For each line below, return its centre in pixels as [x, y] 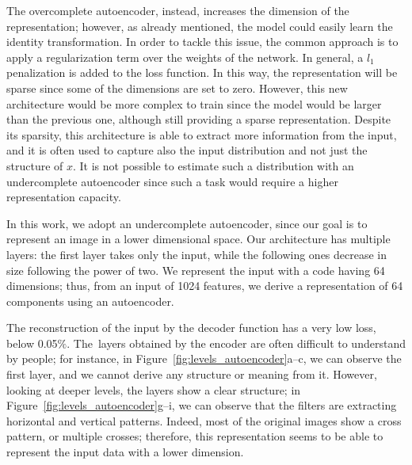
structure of [35, 165]
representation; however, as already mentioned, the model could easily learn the [200, 26]
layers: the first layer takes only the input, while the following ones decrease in [197, 254]
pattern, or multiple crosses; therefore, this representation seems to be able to [195, 436]
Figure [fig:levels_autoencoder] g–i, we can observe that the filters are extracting [202, 405]
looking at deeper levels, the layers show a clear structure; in [154, 389]
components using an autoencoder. [90, 301]
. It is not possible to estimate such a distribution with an [214, 165]
